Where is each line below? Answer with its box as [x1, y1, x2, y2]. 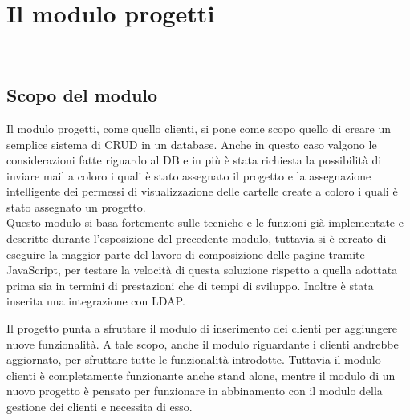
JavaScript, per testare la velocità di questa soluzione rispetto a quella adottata [6, 261, 398, 278]
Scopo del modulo [6, 83, 158, 107]
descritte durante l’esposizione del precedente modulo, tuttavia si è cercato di [6, 230, 387, 247]
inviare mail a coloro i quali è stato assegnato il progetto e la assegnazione [6, 167, 371, 184]
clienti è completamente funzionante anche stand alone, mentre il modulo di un [6, 366, 396, 383]
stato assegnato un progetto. [6, 198, 146, 215]
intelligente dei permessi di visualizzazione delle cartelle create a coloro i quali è [6, 183, 398, 200]
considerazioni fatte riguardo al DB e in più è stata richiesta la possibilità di [6, 151, 382, 168]
